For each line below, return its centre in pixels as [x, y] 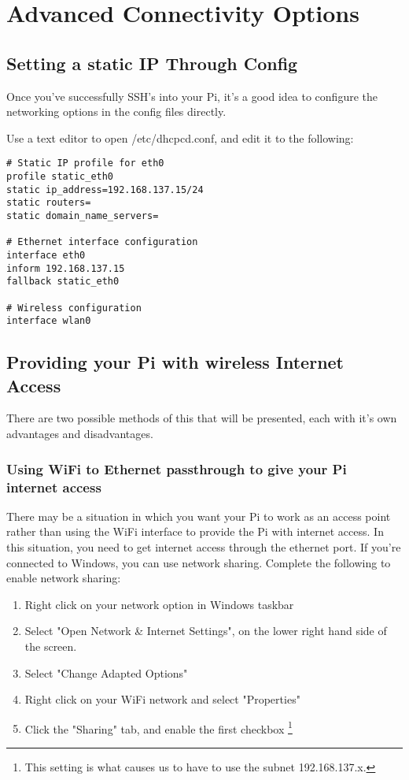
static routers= [49, 203]
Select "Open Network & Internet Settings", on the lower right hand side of [206, 631]
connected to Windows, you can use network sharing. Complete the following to [199, 562]
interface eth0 [46, 255]
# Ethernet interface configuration [102, 242]
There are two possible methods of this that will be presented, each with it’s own [202, 418]
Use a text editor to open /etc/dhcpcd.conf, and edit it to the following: [180, 137]
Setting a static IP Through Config [152, 63]
